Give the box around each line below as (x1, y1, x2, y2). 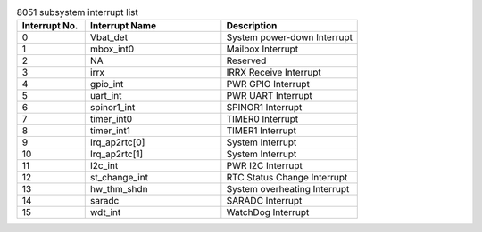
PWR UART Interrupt (226, 90, 312, 102)
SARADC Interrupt (226, 195, 303, 207)
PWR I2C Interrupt (226, 160, 303, 172)
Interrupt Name (89, 20, 156, 32)
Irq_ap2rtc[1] (89, 148, 144, 160)
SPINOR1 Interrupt (226, 101, 303, 114)
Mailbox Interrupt (226, 43, 299, 55)
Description (226, 20, 278, 32)
